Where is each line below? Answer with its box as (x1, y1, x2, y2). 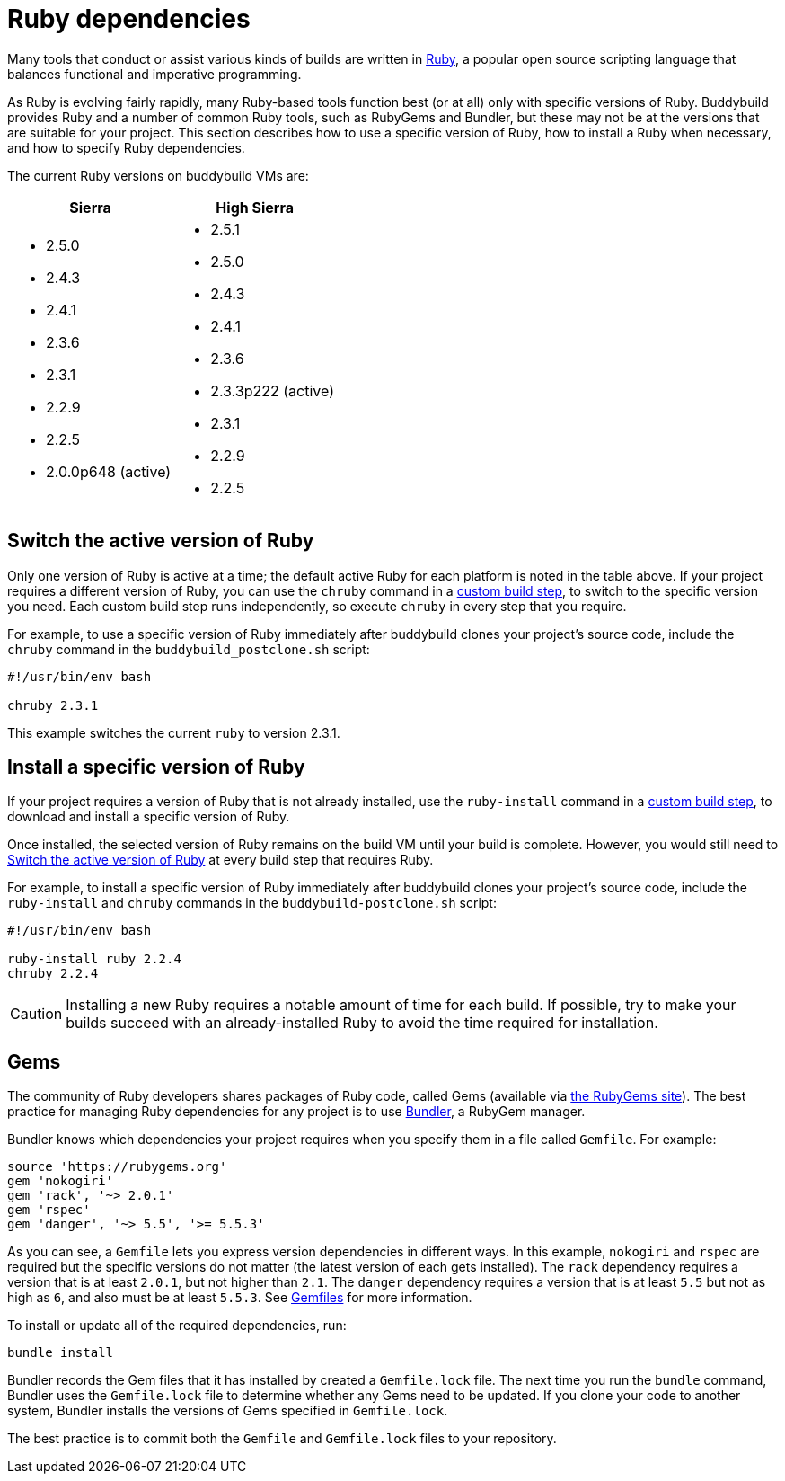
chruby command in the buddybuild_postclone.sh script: (7, 641, 370, 657)
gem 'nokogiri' (7, 1174, 114, 1189)
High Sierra (216, 198, 295, 217)
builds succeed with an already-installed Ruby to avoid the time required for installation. (66, 1014, 658, 1033)
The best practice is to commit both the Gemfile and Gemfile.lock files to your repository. (7, 1431, 557, 1447)
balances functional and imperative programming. (7, 66, 302, 82)
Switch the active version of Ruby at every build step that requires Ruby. (7, 852, 434, 868)
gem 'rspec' (7, 1202, 91, 1218)
